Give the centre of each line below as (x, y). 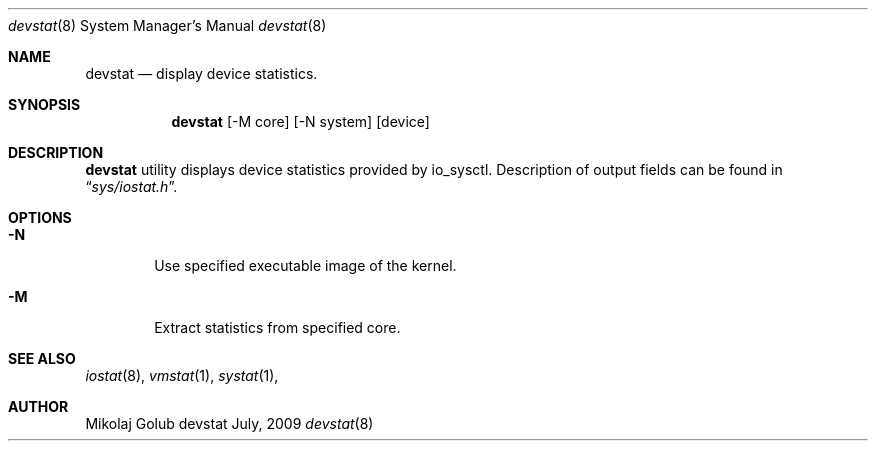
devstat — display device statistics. (201, 73)
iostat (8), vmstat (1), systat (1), (182, 375)
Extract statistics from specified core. (277, 327)
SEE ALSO (42, 358)
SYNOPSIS (44, 104)
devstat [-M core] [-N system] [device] (300, 121)
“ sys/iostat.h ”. (131, 186)
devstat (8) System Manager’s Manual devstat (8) (167, 25)
